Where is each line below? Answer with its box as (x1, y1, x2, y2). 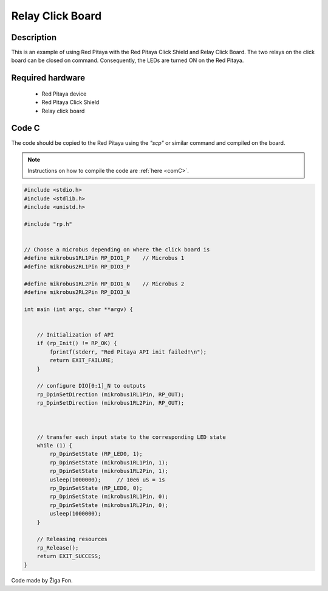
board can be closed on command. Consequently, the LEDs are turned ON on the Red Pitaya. (11, 57, 244, 64)
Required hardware (11, 73, 85, 83)
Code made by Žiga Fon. (11, 577, 73, 584)
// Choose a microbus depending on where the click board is (24, 247, 210, 253)
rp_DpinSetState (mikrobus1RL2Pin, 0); (49, 502, 168, 508)
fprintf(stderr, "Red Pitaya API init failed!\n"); (49, 348, 207, 355)
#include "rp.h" (24, 220, 73, 228)
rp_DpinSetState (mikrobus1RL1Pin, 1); (49, 459, 168, 466)
